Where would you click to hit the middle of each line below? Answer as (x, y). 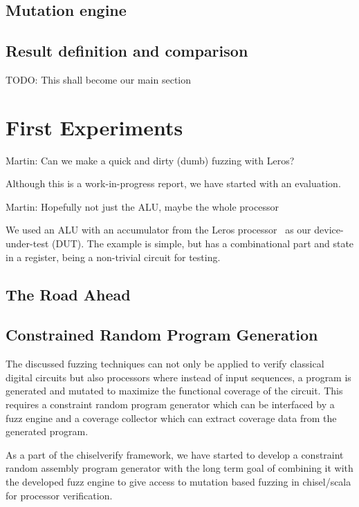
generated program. (47, 431)
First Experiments (94, 127)
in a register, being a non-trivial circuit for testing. (113, 257)
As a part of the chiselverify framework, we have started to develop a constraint (175, 454)
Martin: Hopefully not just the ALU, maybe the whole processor (142, 206)
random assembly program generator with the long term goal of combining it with (179, 468)
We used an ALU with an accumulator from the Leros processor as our (158, 230)
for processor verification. (59, 495)
